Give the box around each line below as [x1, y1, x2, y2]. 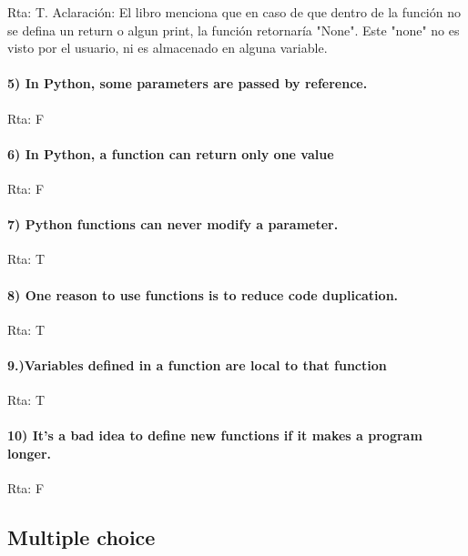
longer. [7, 443, 51, 462]
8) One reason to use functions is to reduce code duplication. [7, 285, 399, 304]
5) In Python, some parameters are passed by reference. [7, 74, 368, 93]
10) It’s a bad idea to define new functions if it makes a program [7, 426, 422, 445]
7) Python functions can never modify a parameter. [7, 215, 339, 234]
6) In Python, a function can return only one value [7, 144, 334, 163]
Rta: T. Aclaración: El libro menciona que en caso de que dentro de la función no [7, 3, 461, 21]
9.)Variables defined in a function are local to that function [7, 355, 387, 374]
